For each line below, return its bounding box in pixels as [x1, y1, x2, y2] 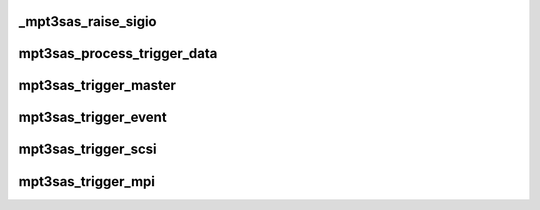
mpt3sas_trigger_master [18, 77, 177, 94]
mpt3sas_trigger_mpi [18, 173, 155, 190]
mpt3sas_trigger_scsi [18, 141, 157, 158]
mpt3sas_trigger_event [18, 109, 167, 126]
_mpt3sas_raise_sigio [18, 13, 157, 30]
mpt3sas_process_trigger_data [18, 45, 218, 62]
